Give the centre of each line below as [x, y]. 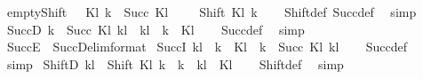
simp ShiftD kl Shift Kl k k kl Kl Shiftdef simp [175, 63]
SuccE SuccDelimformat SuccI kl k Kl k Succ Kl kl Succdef [207, 47]
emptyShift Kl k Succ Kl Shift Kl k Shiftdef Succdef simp [211, 12]
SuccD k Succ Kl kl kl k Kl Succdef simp [156, 29]
